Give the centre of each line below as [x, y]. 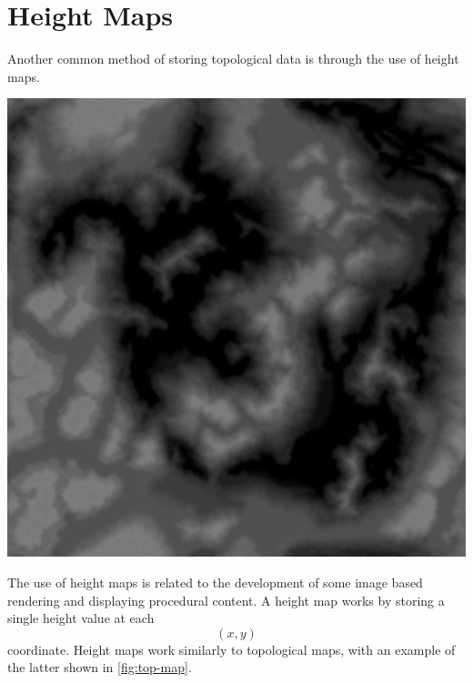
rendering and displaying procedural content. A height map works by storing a [226, 600]
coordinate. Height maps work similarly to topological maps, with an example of [231, 649]
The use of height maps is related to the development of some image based [215, 582]
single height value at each [81, 618]
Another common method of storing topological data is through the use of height [233, 59]
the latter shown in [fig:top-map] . [100, 667]
